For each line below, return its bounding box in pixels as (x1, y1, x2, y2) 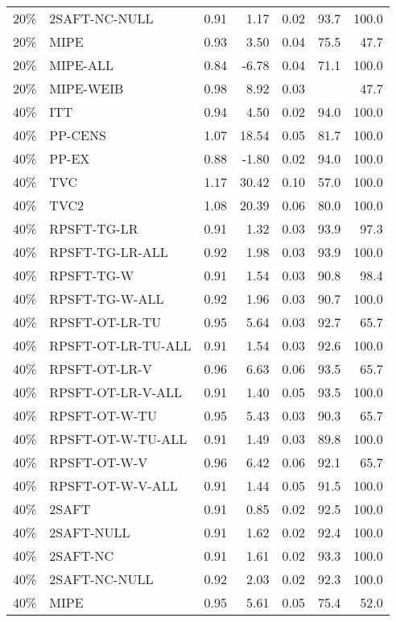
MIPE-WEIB (49, 79, 124, 97)
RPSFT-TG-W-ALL (49, 289, 164, 308)
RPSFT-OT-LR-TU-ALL (49, 336, 192, 355)
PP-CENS (49, 126, 106, 144)
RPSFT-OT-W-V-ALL (49, 476, 178, 495)
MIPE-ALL (49, 56, 113, 74)
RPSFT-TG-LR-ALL (49, 243, 168, 261)
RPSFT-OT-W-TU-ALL (49, 429, 188, 448)
